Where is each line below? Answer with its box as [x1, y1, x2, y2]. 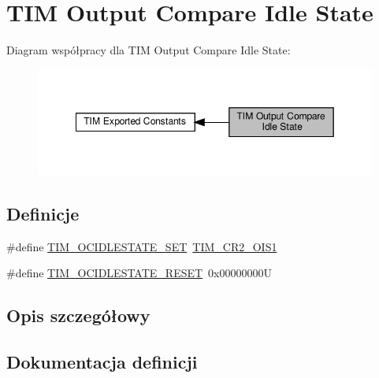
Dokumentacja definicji [6, 349, 198, 373]
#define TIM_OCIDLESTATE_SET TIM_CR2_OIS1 [6, 238, 277, 254]
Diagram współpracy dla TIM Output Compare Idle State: [6, 42, 291, 58]
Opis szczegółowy [6, 303, 150, 328]
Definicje [6, 201, 80, 225]
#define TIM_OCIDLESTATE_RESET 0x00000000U [6, 265, 273, 281]
